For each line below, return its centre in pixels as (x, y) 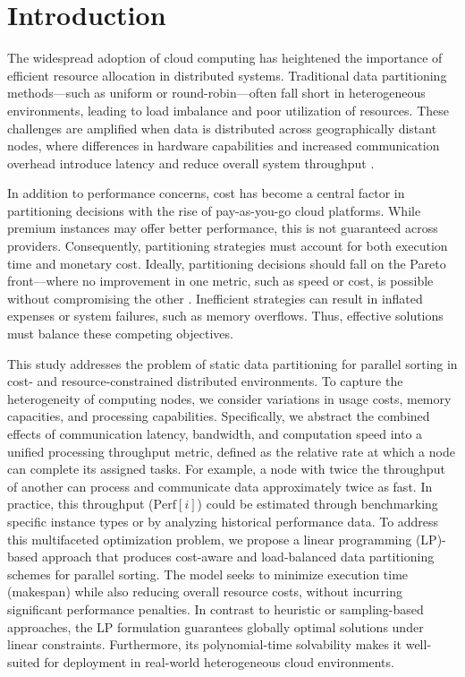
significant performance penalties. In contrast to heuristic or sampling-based (216, 608)
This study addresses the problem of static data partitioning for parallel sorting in (232, 363)
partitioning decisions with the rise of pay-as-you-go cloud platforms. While (214, 210)
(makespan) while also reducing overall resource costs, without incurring (205, 591)
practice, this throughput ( (80, 504)
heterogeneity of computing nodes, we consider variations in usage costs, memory (229, 398)
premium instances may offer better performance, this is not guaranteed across (223, 228)
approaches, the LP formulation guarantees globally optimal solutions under (216, 626)
